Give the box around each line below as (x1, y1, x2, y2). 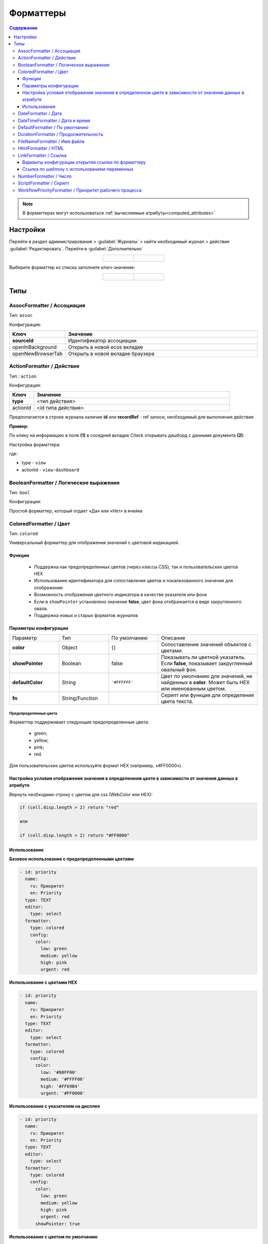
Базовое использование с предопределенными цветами (9, 856, 134, 862)
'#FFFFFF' (111, 680, 134, 685)
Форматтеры (9, 7, 67, 18)
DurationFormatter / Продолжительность (18, 131, 104, 137)
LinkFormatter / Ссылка (18, 152, 67, 158)
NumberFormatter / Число (18, 173, 72, 179)
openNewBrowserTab (12, 350, 63, 357)
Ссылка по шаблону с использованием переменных (22, 166, 134, 172)
